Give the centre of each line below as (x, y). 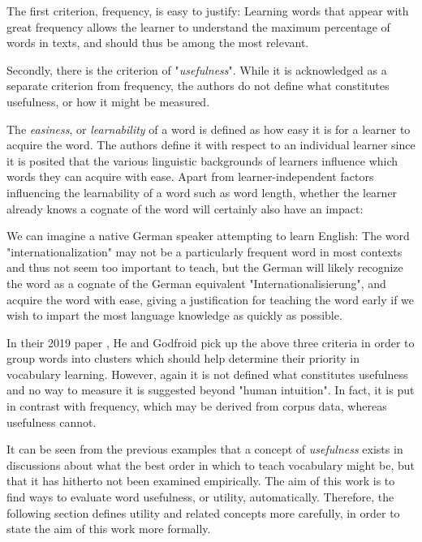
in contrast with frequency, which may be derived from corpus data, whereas (197, 406)
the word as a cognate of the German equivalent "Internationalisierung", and (196, 283)
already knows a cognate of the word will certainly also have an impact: (185, 208)
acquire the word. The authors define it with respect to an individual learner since (211, 145)
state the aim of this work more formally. (109, 529)
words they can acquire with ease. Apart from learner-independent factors (190, 176)
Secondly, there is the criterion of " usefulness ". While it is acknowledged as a (197, 69)
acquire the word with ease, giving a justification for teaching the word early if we (211, 299)
